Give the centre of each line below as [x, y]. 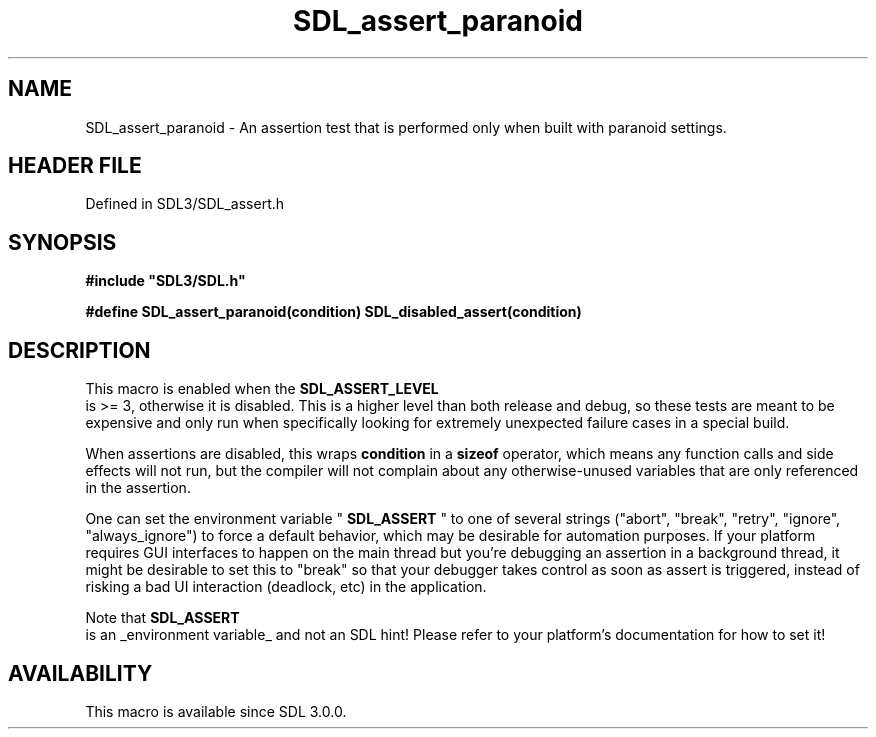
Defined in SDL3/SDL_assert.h [185, 204]
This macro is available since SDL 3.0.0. [216, 711]
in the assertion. [138, 488]
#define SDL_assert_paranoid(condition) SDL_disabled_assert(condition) [333, 312]
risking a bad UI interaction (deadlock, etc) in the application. [286, 587]
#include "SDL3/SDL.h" [165, 281]
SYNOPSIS [62, 242]
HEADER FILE [75, 166]
